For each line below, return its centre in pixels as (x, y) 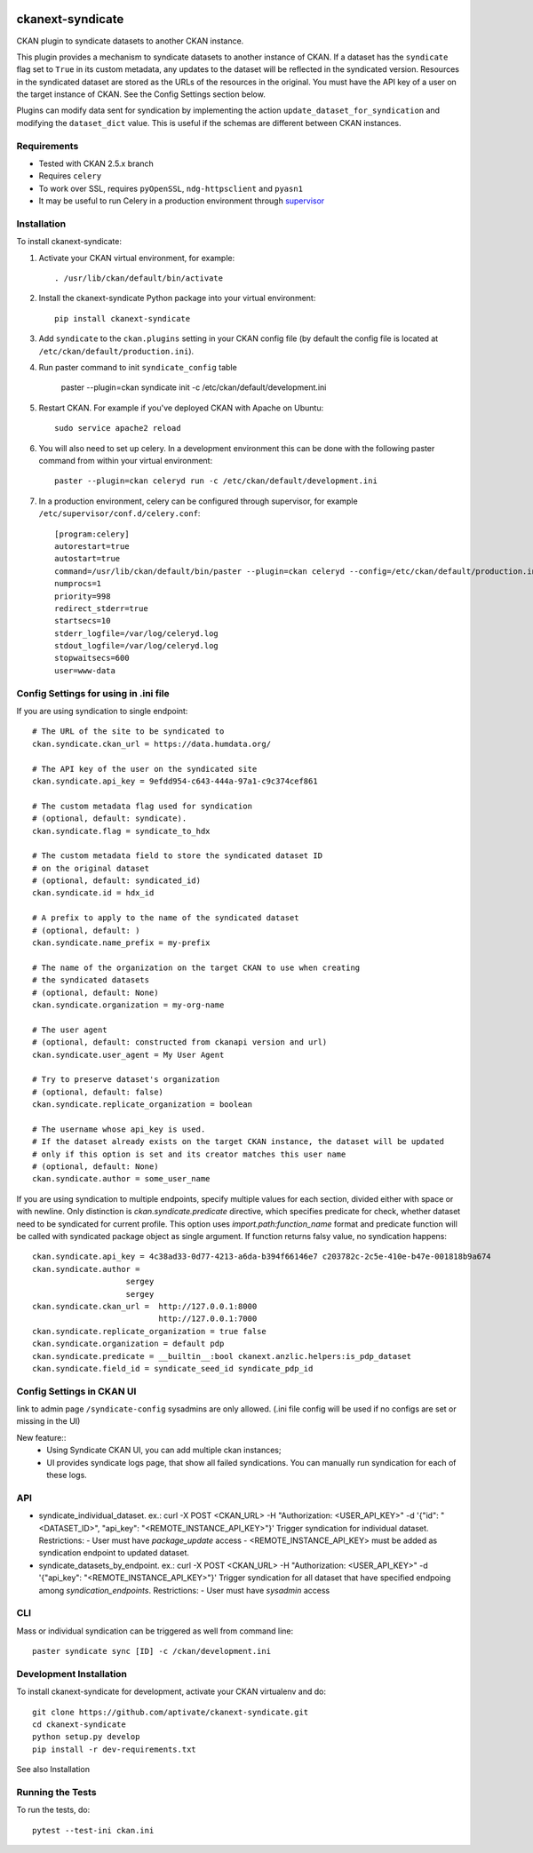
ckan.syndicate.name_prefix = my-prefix (121, 943)
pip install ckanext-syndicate (123, 318)
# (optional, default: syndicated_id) (117, 881)
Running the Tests (56, 1792)
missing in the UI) (48, 1421)
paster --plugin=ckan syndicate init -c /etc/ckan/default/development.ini (194, 387)
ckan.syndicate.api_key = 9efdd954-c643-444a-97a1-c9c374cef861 (175, 781)
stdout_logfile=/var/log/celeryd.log (137, 646)
